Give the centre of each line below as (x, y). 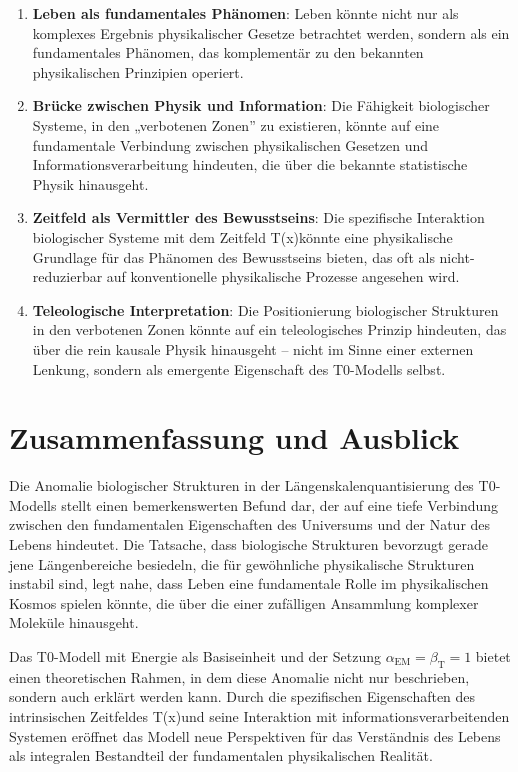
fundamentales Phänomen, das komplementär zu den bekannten (228, 52)
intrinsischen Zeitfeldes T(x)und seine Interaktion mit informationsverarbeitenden (259, 715)
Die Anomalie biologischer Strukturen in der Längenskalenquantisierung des (241, 485)
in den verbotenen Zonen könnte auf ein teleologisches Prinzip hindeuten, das (269, 329)
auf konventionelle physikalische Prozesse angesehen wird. (283, 276)
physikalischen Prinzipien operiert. (138, 71)
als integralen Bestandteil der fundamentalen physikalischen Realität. (221, 755)
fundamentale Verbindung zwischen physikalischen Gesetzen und (230, 144)
